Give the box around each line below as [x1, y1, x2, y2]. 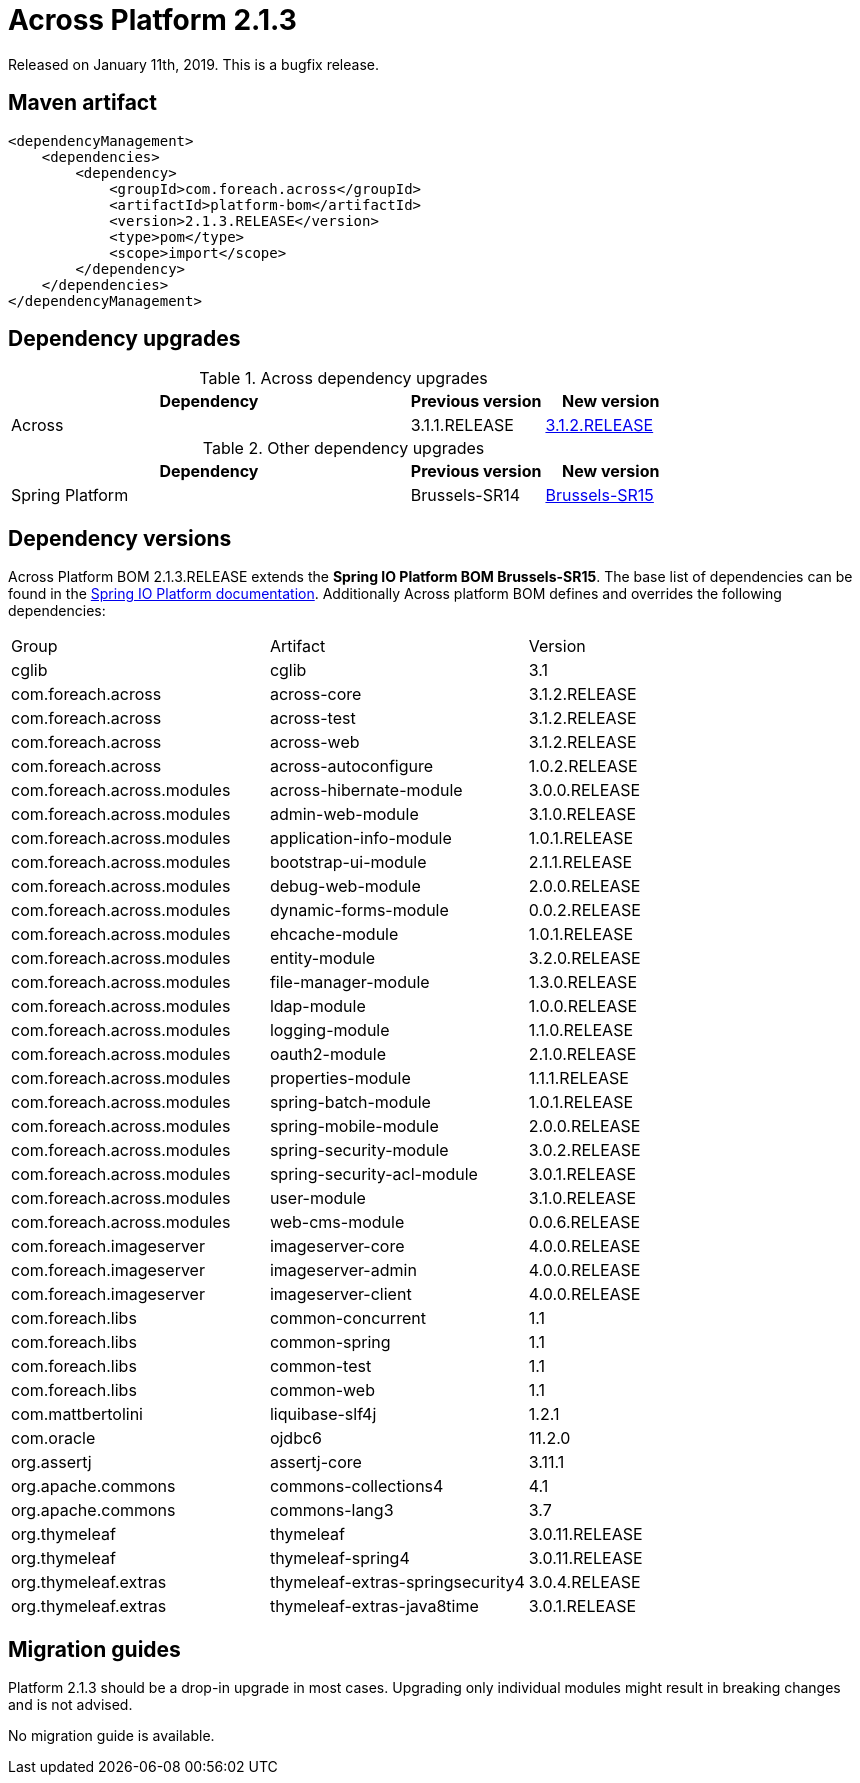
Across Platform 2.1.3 [8, 3, 297, 37]
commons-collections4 [269, 1476, 444, 1497]
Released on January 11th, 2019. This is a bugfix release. [8, 55, 379, 73]
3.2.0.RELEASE [528, 948, 641, 969]
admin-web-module [269, 804, 419, 825]
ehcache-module [269, 924, 399, 945]
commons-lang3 [269, 1500, 394, 1521]
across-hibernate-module [269, 780, 463, 801]
